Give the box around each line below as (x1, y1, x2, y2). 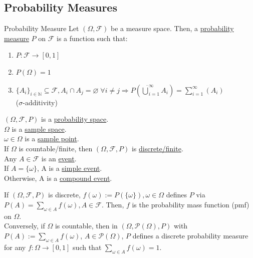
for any (4, 241, 26, 252)
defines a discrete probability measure (132, 230, 248, 240)
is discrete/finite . (131, 143, 183, 153)
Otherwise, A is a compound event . (4, 172, 112, 183)
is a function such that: (56, 33, 128, 43)
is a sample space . (12, 123, 67, 134)
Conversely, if (4, 220, 45, 231)
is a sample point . (25, 133, 79, 144)
